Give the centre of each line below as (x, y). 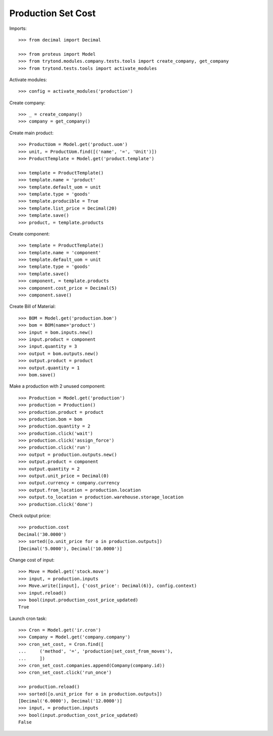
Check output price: (30, 515)
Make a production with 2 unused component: (57, 386)
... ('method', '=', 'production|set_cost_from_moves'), (96, 651)
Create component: (30, 234)
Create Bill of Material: (32, 306)
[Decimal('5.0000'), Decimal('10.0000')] (70, 549)
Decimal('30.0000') (42, 534)
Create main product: (32, 133)
